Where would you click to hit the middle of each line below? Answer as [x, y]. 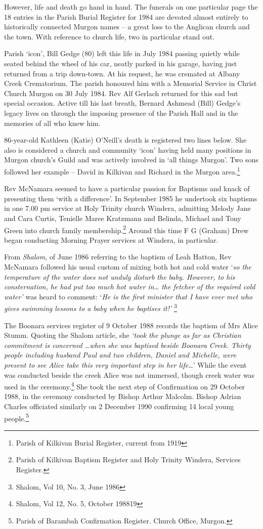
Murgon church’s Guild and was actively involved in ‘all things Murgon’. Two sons [131, 160]
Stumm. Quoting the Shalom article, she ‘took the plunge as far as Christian [123, 335]
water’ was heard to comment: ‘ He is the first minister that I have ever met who [128, 296]
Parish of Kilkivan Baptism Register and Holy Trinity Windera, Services [128, 459]
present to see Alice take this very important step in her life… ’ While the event [125, 364]
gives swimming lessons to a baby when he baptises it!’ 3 [91, 307]
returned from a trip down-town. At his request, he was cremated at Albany [122, 73]
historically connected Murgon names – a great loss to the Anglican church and [127, 27]
